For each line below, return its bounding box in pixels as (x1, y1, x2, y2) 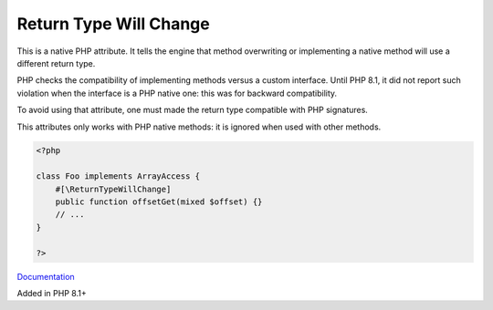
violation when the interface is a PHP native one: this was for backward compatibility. (16, 88, 338, 98)
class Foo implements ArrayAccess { (36, 171, 201, 181)
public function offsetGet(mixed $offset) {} (55, 197, 263, 207)
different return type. (16, 57, 96, 68)
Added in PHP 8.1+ (16, 287, 87, 298)
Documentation (16, 271, 75, 282)
